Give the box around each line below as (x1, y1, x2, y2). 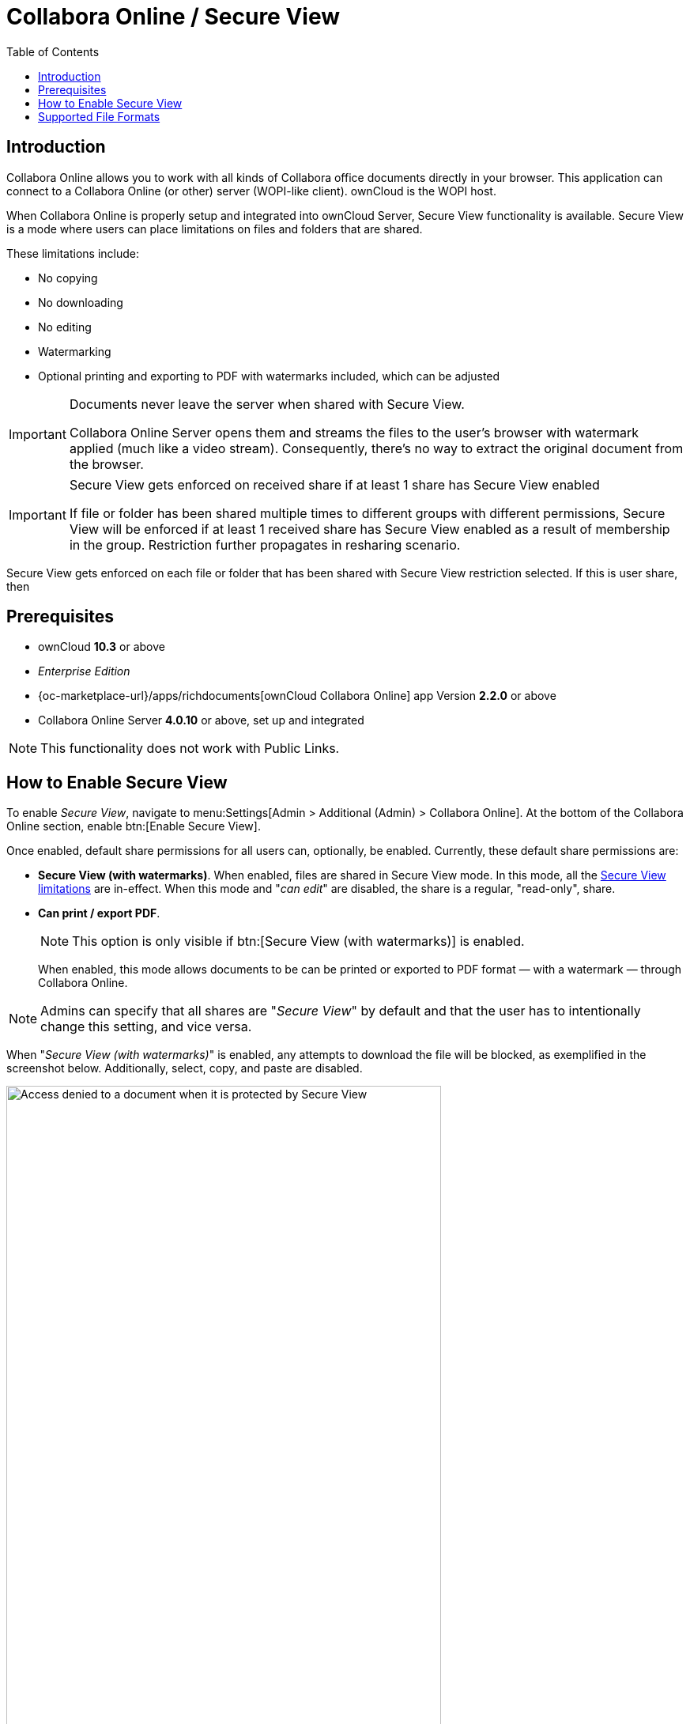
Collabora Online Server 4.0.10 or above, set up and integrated (38, 713, 364, 728)
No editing (38, 319, 92, 334)
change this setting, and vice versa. (40, 1019, 252, 1035)
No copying (38, 270, 98, 285)
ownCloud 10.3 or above (38, 640, 165, 654)
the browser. (69, 456, 144, 472)
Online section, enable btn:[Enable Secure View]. (6, 819, 261, 834)
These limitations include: (6, 246, 139, 260)
